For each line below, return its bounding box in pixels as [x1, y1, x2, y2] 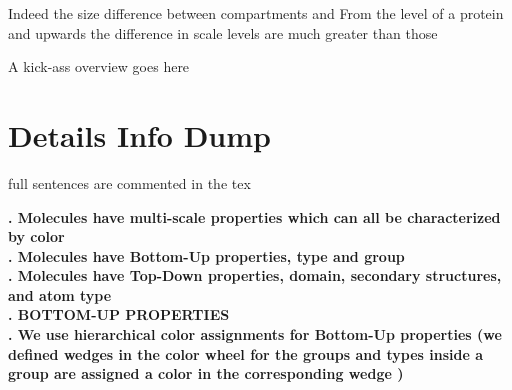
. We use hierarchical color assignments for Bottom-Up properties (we [8, 324, 502, 345]
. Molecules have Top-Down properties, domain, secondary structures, [8, 265, 502, 286]
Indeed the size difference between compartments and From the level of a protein [8, 3, 504, 23]
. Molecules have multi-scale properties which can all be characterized [8, 206, 501, 227]
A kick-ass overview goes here [8, 56, 190, 77]
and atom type [8, 284, 112, 305]
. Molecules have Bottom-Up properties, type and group [8, 245, 405, 266]
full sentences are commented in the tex [8, 172, 251, 193]
